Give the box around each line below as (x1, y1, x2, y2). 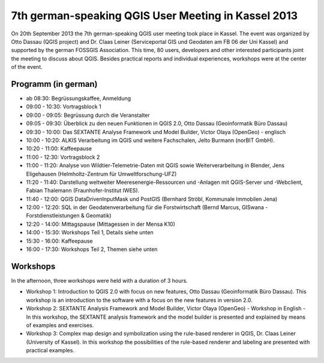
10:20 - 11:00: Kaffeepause (26, 145, 92, 152)
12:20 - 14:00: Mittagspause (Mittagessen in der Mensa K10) (26, 220, 175, 228)
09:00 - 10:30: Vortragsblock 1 (26, 103, 101, 110)
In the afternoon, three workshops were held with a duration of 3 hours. (11, 277, 188, 284)
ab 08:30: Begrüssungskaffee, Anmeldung (26, 95, 131, 102)
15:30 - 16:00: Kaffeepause (26, 237, 93, 244)
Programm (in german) (11, 78, 98, 89)
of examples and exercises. (26, 321, 94, 329)
